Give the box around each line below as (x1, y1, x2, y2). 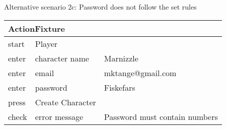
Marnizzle (104, 52, 138, 64)
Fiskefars (104, 81, 135, 93)
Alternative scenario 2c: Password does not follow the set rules (4, 2, 197, 12)
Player (35, 37, 58, 49)
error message (35, 110, 84, 122)
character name (35, 52, 89, 64)
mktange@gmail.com (104, 67, 177, 79)
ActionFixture (8, 22, 65, 34)
